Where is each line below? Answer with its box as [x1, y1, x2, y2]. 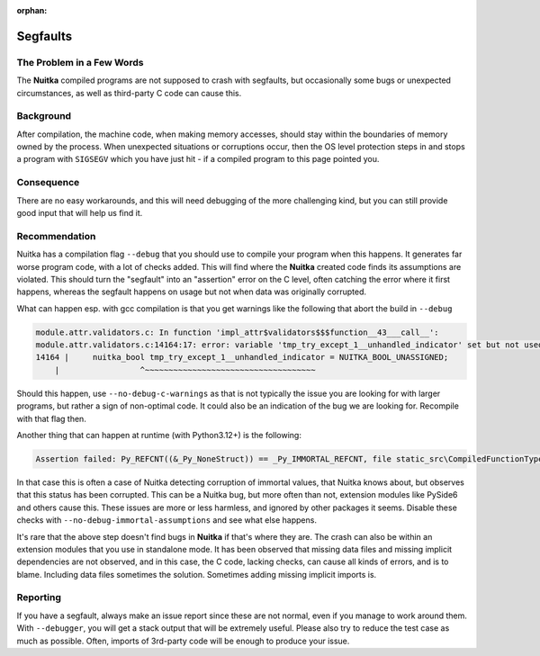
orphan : [16, 5, 48, 15]
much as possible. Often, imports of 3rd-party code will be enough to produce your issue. [16, 635, 350, 646]
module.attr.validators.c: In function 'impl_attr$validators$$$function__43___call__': [35, 327, 440, 337]
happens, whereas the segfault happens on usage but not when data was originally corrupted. [16, 286, 367, 297]
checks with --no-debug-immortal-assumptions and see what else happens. [16, 515, 317, 526]
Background [16, 110, 72, 122]
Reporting [16, 591, 62, 604]
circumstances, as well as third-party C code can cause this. [16, 87, 242, 98]
